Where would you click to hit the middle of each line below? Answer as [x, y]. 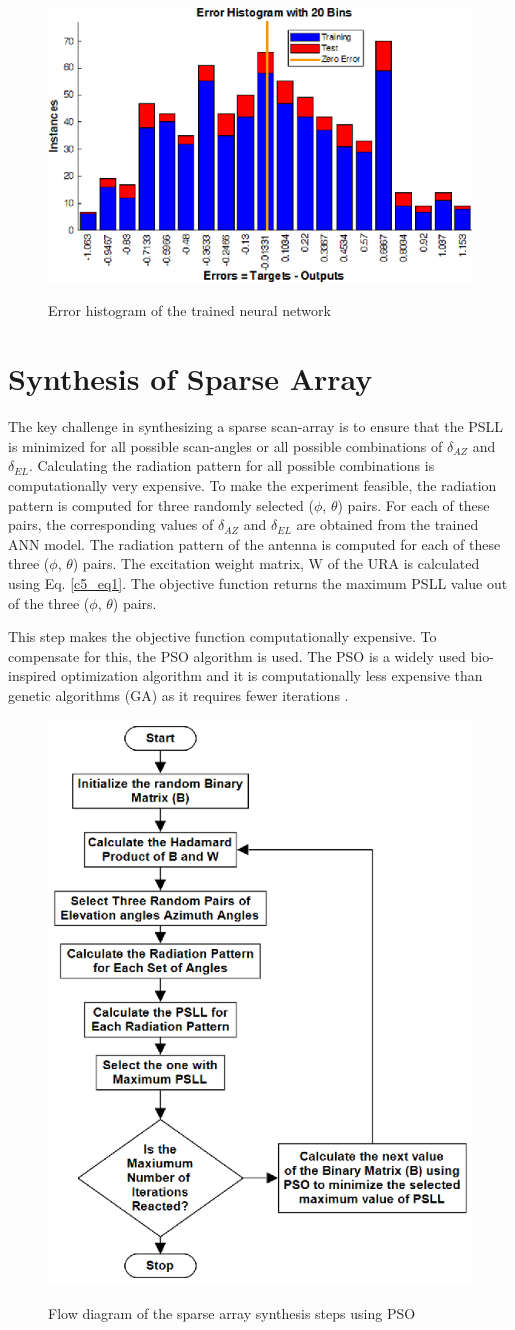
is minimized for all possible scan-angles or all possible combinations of [225, 445]
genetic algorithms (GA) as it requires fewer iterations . [178, 694]
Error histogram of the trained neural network [189, 309]
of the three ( [49, 602]
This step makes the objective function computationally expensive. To [222, 636]
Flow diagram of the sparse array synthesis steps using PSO [232, 1312]
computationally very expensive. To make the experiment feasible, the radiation [252, 485]
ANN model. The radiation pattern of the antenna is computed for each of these [254, 543]
